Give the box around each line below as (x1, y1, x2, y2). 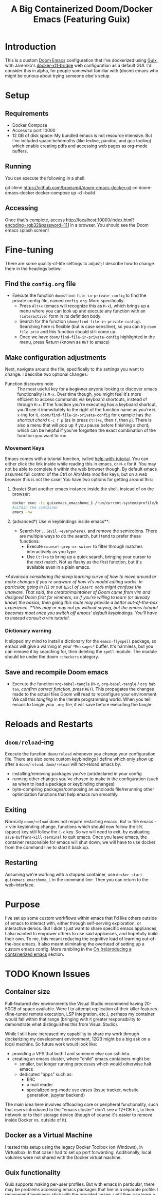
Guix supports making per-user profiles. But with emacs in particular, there (5, 1181, 155, 1187)
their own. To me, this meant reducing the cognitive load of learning (5, 936, 141, 942)
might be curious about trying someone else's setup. (5, 73, 111, 78)
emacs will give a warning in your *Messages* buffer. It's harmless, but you (5, 643, 154, 649)
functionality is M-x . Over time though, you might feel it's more (17, 391, 142, 397)
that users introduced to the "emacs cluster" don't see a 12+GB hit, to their (5, 1106, 155, 1112)
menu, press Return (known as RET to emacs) (19, 339, 110, 345)
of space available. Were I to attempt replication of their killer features (17, 1005, 157, 1012)
